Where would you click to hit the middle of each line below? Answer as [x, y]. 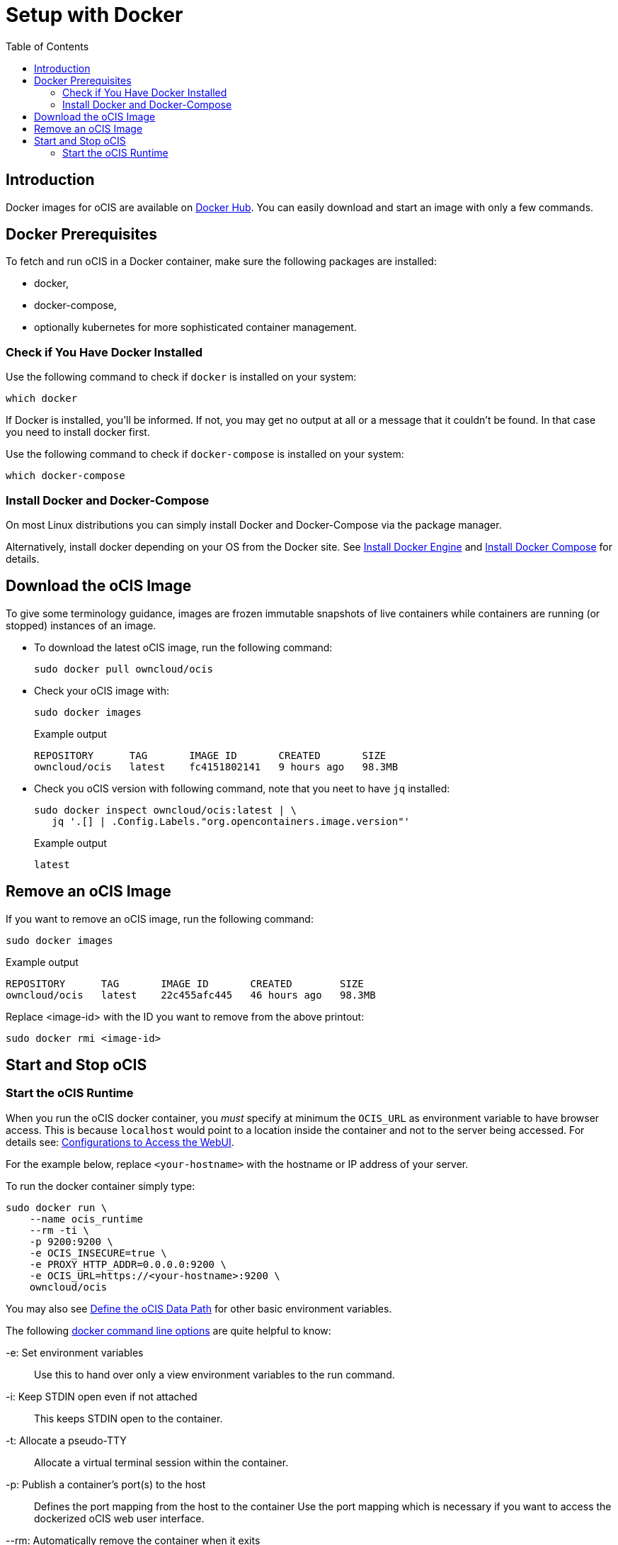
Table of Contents [47, 46]
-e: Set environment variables [75, 1352]
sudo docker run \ [57, 1207]
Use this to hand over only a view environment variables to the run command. [214, 1374]
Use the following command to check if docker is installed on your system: [181, 377]
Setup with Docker [95, 15]
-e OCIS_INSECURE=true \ [98, 1253]
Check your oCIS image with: [102, 690]
